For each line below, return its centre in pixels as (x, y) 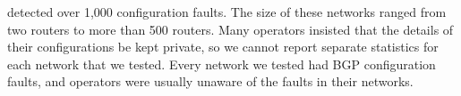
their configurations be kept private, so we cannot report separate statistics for (223, 47)
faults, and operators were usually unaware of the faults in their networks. (210, 81)
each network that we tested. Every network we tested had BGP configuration (222, 64)
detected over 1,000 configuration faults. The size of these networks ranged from (227, 12)
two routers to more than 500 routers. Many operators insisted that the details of (230, 29)
